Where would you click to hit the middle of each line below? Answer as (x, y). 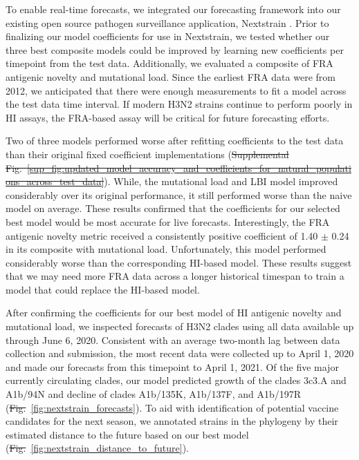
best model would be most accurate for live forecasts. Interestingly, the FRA (168, 221)
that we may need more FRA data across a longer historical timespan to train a (175, 276)
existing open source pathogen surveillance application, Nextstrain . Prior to (167, 22)
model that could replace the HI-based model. (103, 289)
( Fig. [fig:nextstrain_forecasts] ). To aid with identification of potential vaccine (172, 407)
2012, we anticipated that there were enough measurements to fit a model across (176, 90)
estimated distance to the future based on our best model (127, 434)
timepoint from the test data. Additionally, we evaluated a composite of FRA (169, 63)
